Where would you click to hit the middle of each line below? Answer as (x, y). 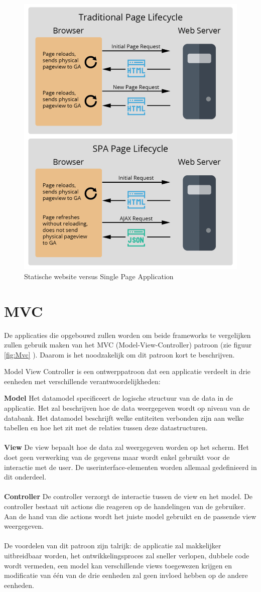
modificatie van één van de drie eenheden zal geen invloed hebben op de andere (126, 575)
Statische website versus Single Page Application (99, 276)
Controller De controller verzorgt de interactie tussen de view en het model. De (128, 496)
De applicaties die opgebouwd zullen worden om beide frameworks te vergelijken (127, 335)
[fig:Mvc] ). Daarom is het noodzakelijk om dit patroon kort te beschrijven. (119, 354)
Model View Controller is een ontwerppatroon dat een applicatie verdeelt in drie (127, 371)
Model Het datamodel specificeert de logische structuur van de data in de (118, 398)
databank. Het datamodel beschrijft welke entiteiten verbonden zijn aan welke (124, 418)
